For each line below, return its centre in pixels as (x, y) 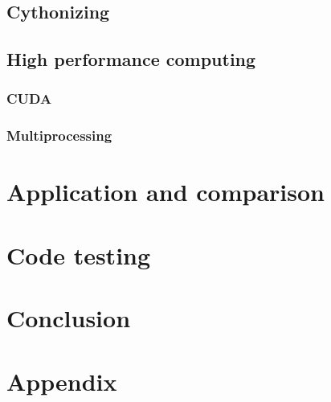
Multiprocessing (59, 135)
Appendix (62, 381)
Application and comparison (165, 192)
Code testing (79, 254)
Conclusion (69, 318)
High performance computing (131, 59)
